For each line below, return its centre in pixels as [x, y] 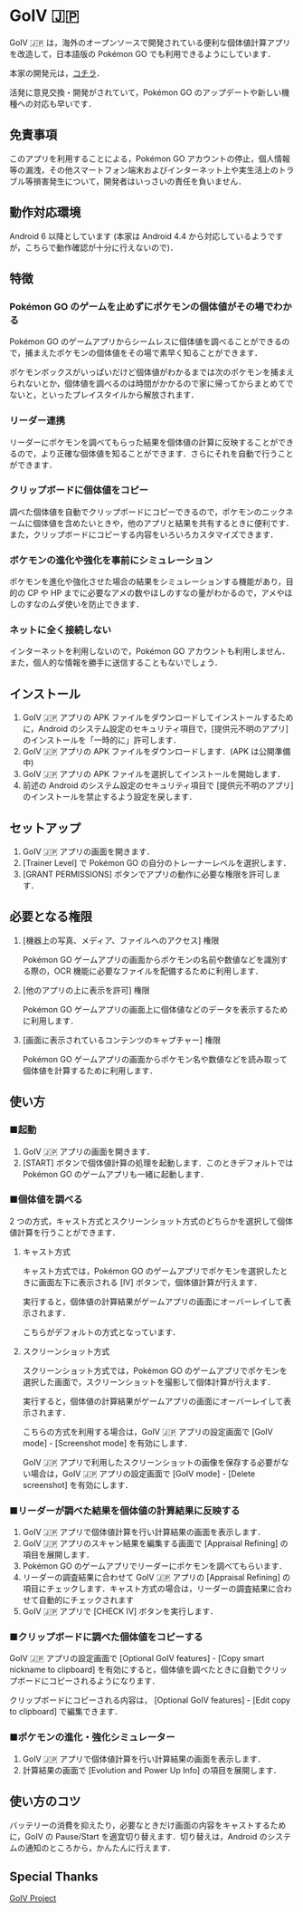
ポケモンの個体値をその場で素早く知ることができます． [159, 353]
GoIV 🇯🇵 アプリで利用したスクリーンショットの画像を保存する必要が [152, 1462]
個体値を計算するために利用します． [90, 1071]
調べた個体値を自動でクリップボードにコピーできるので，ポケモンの [136, 512]
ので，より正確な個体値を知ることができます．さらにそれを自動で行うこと [155, 453]
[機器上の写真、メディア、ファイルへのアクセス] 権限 [121, 940]
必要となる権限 [51, 917]
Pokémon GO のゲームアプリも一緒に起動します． [115, 1174]
